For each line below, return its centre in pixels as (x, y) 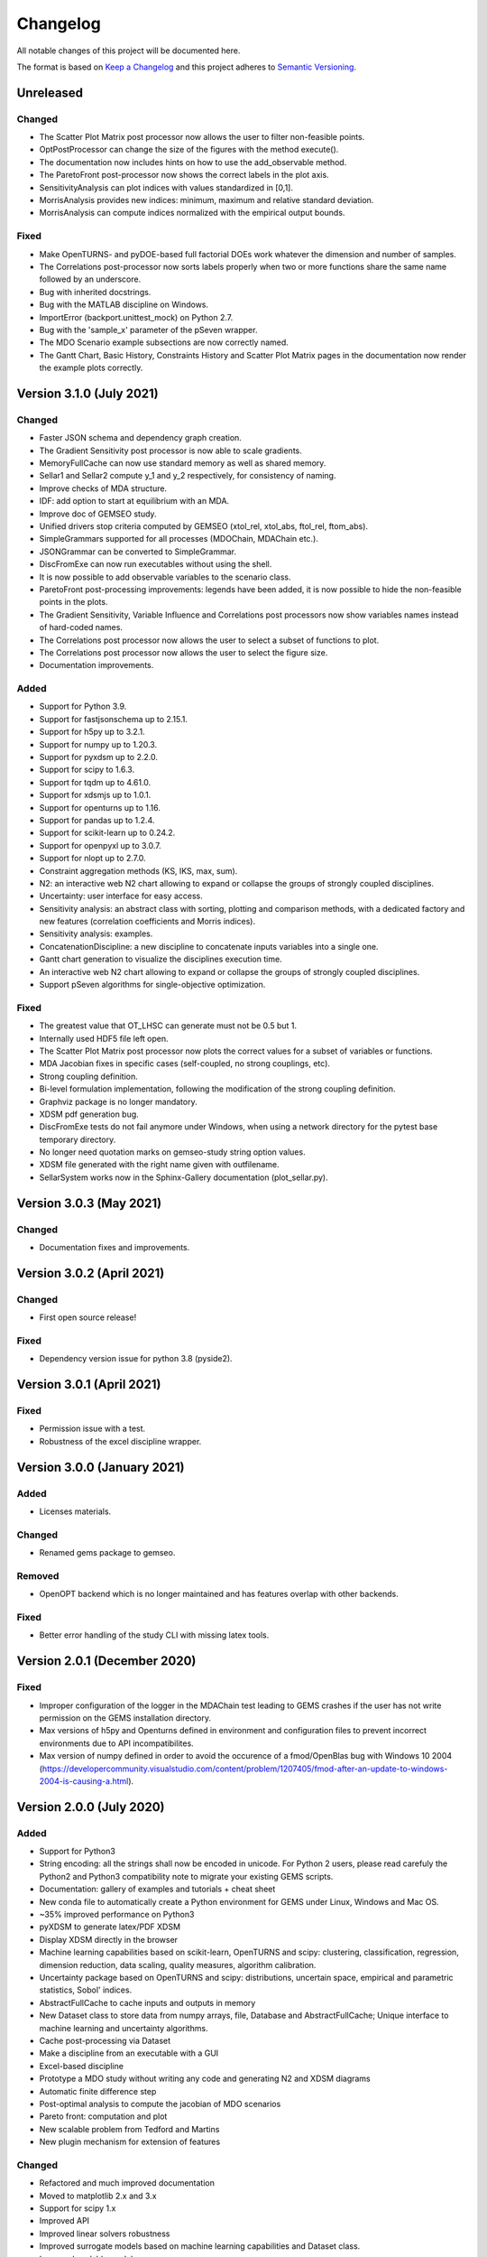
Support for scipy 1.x (78, 2208)
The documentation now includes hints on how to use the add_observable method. (193, 162)
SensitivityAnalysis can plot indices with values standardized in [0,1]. (166, 187)
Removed (38, 1575)
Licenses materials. (75, 1511)
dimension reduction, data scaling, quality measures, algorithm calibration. (178, 1964)
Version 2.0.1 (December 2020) (106, 1661)
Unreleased (50, 93)
